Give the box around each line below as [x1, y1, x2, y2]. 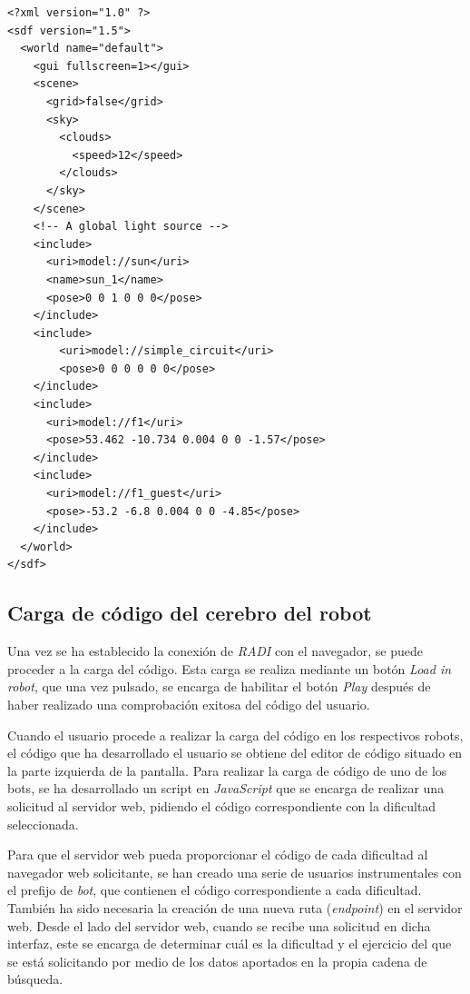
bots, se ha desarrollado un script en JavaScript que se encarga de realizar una [7, 779, 445, 798]
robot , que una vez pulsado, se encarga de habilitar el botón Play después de [7, 677, 431, 696]
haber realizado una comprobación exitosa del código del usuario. [7, 694, 370, 713]
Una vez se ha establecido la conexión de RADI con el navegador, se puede [7, 641, 423, 661]
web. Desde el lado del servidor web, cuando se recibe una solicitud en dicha [7, 916, 431, 935]
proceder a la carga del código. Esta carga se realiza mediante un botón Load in [7, 659, 452, 678]
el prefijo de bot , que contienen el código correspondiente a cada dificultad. [7, 880, 422, 900]
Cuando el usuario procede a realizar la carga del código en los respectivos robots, [7, 725, 464, 744]
